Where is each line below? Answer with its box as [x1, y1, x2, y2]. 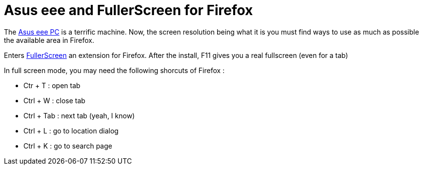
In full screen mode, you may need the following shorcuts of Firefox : [4, 66, 225, 75]
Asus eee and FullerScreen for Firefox [4, 2, 253, 19]
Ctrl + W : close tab [23, 96, 85, 105]
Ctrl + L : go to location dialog [23, 126, 119, 135]
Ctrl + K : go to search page [23, 141, 112, 150]
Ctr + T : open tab [23, 81, 81, 90]
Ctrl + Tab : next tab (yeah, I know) [23, 111, 135, 120]
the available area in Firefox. [4, 36, 94, 44]
